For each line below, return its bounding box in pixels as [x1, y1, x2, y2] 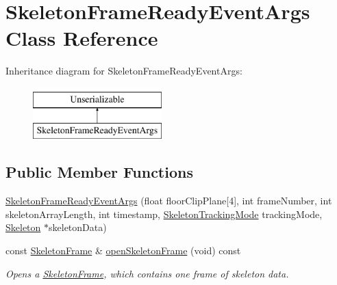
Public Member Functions [5, 161, 193, 182]
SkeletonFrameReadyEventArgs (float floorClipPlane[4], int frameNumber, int [5, 193, 332, 208]
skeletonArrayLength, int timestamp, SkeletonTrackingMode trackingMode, [5, 206, 323, 221]
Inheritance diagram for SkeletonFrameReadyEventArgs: [5, 64, 242, 78]
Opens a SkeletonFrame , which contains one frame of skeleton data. [5, 266, 289, 280]
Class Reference [5, 24, 158, 52]
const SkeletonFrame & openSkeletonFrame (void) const [5, 243, 241, 258]
